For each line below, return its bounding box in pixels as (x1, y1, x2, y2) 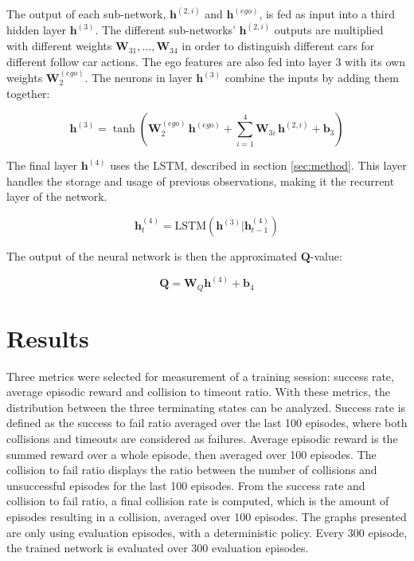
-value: (310, 248, 342, 265)
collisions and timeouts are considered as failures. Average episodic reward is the (6, 430, 398, 447)
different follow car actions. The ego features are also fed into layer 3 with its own (6, 53, 405, 69)
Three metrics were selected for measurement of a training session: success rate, (6, 367, 394, 384)
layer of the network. (6, 188, 107, 205)
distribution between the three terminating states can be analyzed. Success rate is (6, 398, 406, 415)
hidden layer (6, 22, 67, 38)
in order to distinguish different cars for (182, 37, 375, 54)
